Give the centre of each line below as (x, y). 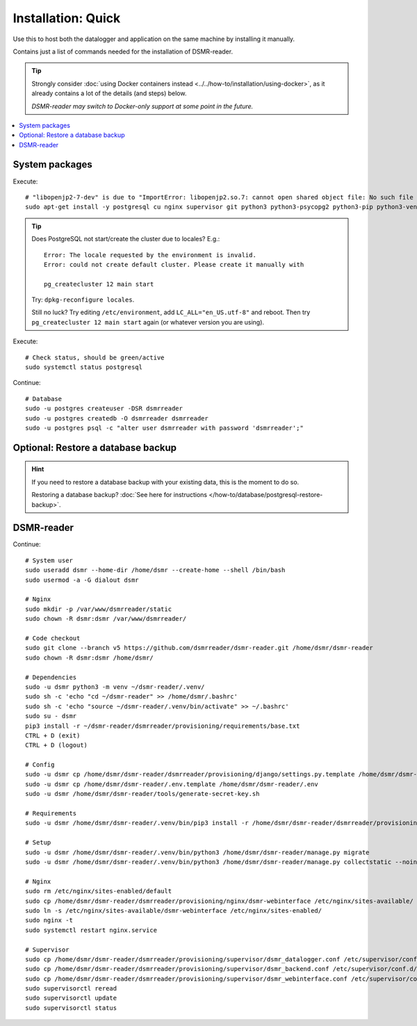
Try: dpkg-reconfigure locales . (83, 300)
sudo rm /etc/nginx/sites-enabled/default (99, 891)
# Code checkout (53, 638)
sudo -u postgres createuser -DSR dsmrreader (104, 409)
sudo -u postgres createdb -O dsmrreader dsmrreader (117, 418)
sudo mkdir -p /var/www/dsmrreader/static (99, 609)
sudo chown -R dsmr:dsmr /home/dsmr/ (90, 658)
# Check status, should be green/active (95, 357)
